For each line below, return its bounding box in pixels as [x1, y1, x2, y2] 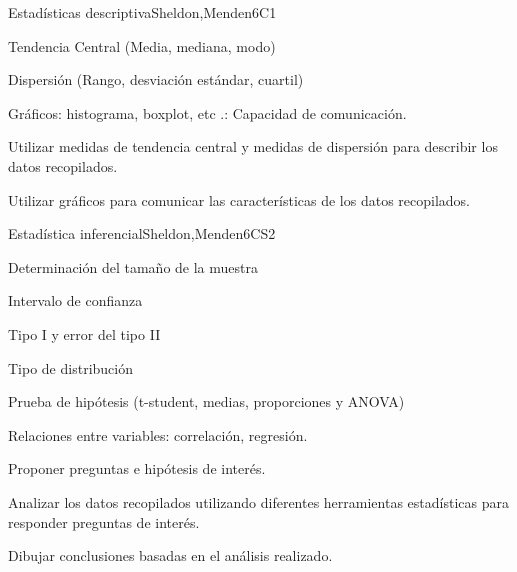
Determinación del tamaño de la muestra [8, 256, 258, 277]
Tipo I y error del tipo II [8, 323, 161, 344]
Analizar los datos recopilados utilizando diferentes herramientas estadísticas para [8, 491, 509, 512]
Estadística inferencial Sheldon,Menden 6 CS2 [8, 223, 276, 244]
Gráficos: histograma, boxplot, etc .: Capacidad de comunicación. [8, 102, 407, 123]
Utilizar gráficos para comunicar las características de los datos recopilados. [8, 189, 470, 210]
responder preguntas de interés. [8, 511, 200, 532]
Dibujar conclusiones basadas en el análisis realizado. [8, 545, 333, 566]
